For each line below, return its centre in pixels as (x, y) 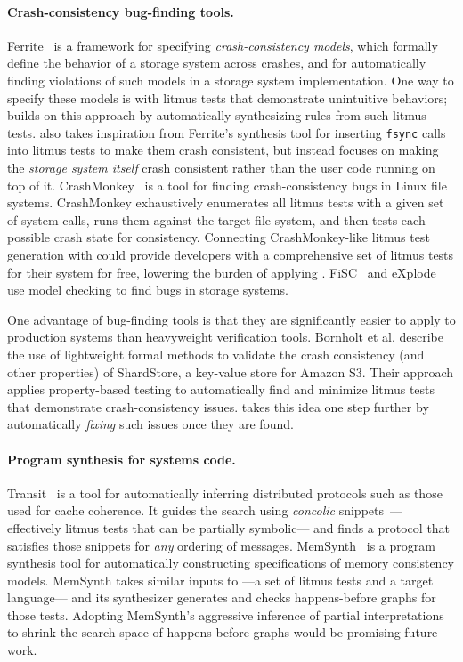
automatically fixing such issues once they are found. (150, 424)
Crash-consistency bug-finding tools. (121, 11)
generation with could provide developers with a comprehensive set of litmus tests (231, 254)
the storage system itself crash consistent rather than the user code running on (221, 168)
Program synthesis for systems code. (122, 459)
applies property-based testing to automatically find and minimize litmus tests (221, 389)
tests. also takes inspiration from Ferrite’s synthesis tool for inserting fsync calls (227, 132)
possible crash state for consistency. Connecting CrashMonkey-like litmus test (219, 237)
